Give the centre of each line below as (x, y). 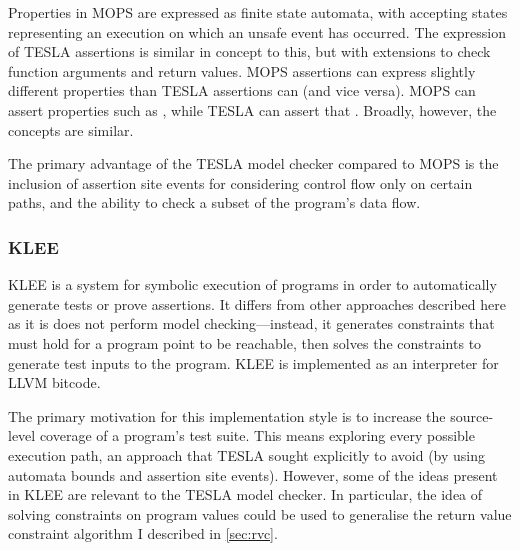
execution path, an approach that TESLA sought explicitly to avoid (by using (247, 454)
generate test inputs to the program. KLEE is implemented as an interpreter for (253, 362)
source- (472, 415)
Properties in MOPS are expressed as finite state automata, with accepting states (258, 12)
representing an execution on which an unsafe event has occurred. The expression (257, 31)
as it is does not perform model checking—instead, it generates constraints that (251, 323)
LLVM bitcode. (54, 382)
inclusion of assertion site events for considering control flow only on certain (240, 182)
